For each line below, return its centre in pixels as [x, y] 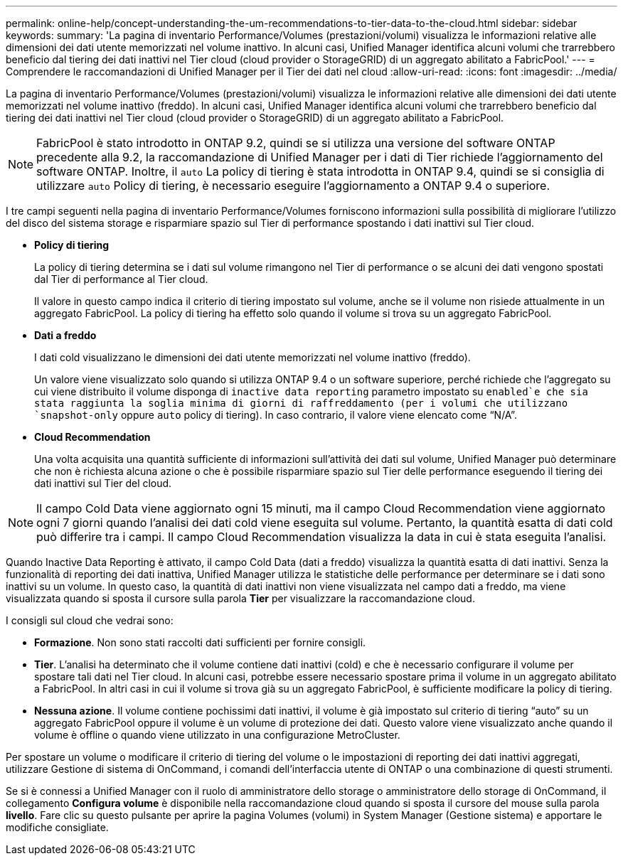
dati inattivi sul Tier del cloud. [103, 483]
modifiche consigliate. [57, 827]
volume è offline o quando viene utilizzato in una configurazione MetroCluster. [217, 735]
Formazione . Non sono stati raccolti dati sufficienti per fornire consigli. [200, 642]
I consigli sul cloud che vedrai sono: [90, 620]
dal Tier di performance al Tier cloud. [121, 279]
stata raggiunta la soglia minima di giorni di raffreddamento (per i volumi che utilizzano [301, 403]
